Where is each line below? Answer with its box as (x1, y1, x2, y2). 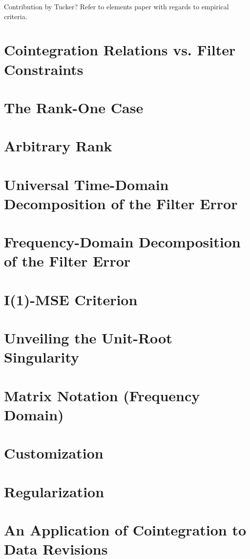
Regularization (4, 481, 104, 501)
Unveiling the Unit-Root (4, 328, 172, 348)
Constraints (4, 59, 83, 79)
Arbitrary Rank (4, 136, 112, 156)
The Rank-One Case (4, 97, 144, 117)
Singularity (4, 347, 80, 367)
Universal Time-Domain (4, 174, 169, 194)
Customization (4, 443, 104, 463)
